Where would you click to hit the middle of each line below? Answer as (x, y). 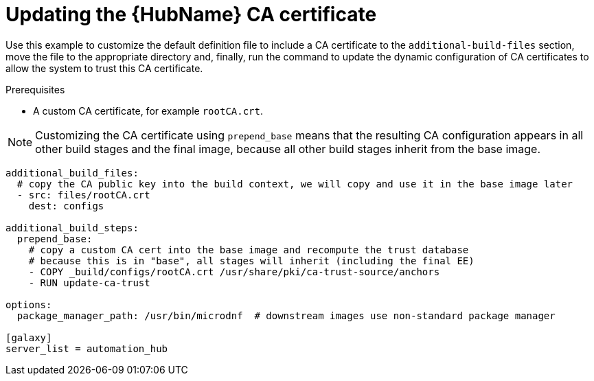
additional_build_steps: (72, 228)
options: (29, 304)
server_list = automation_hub (87, 348)
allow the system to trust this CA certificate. (104, 68)
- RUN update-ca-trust (89, 282)
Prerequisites (35, 89)
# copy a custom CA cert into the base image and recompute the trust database (249, 250)
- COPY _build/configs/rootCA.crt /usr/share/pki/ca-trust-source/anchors (234, 272)
